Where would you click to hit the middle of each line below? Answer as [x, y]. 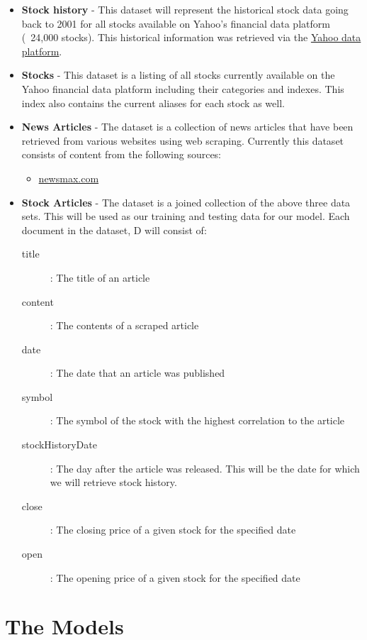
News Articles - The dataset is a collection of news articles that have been [187, 127]
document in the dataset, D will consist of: [114, 230]
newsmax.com [69, 178]
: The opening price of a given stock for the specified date [175, 577]
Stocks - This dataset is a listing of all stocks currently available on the [178, 75]
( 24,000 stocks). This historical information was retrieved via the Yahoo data [191, 37]
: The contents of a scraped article [124, 325]
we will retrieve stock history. [113, 482]
